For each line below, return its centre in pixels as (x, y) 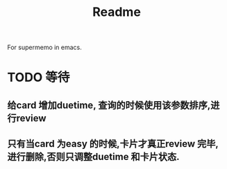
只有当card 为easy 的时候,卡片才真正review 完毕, (113, 144)
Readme (117, 12)
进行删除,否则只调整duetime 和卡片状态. (93, 157)
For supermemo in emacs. (44, 47)
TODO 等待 (39, 78)
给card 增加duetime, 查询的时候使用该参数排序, (109, 105)
